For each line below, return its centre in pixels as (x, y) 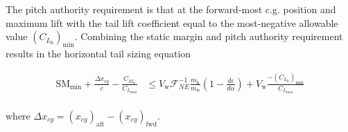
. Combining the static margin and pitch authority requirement (209, 36)
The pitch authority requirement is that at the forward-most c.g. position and (171, 9)
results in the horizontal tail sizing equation (98, 53)
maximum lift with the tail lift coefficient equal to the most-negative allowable (172, 22)
